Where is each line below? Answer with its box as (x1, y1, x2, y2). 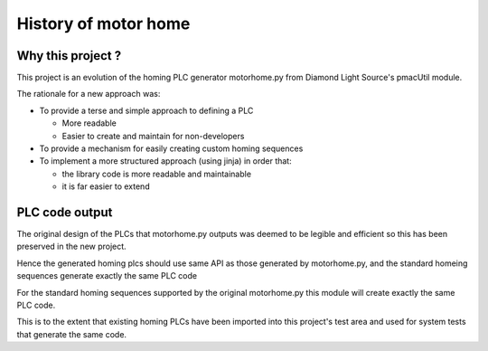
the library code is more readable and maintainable (61, 168, 252, 179)
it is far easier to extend (61, 181, 150, 192)
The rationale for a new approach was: (16, 89, 161, 100)
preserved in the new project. (16, 241, 127, 252)
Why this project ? (16, 48, 122, 63)
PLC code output (16, 204, 113, 220)
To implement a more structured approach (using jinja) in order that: (39, 156, 293, 166)
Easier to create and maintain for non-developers (61, 130, 245, 141)
